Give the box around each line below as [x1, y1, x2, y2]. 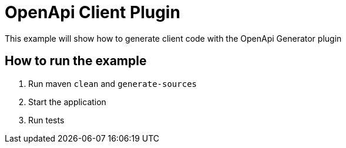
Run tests [28, 115, 65, 125]
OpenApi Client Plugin [5, 2, 180, 22]
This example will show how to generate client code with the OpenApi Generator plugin [5, 33, 342, 43]
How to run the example [5, 53, 147, 69]
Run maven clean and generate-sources [28, 78, 197, 89]
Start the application [28, 96, 106, 107]
